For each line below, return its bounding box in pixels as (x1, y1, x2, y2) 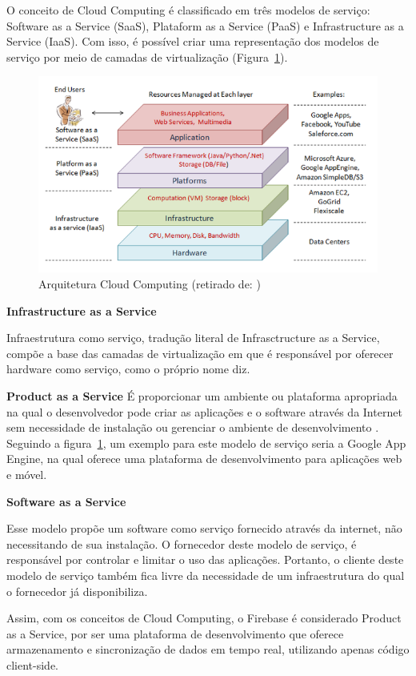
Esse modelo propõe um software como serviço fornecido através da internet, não (6, 520, 402, 537)
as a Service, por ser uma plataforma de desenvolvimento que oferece (6, 625, 344, 642)
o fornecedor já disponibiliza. (6, 582, 148, 599)
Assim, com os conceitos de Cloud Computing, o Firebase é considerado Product (6, 610, 402, 626)
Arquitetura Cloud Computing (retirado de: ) (38, 276, 261, 292)
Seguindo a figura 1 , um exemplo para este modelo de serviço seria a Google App (6, 434, 406, 451)
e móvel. (6, 465, 47, 482)
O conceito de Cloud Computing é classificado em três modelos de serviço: (6, 2, 370, 18)
